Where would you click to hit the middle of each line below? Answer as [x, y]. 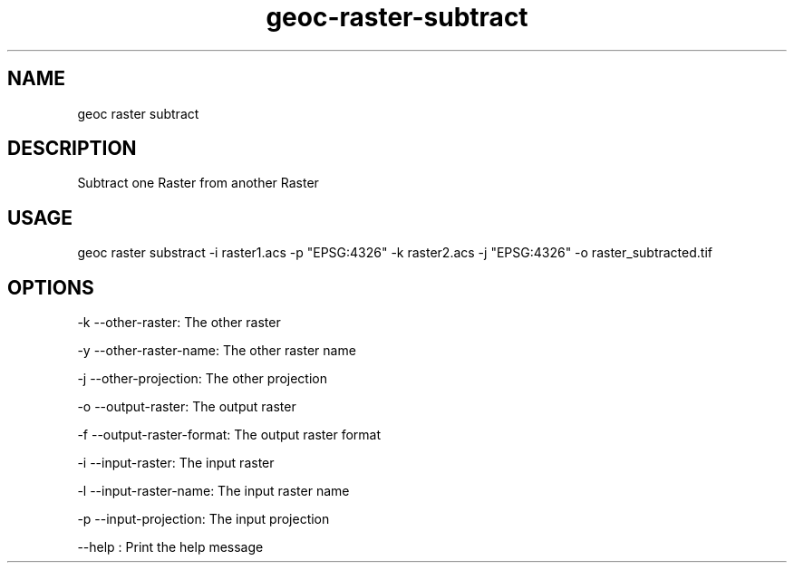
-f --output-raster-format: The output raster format [229, 435]
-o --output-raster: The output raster [187, 407]
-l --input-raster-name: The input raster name [213, 491]
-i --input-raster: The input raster [176, 463]
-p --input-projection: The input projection [203, 519]
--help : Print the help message [170, 547]
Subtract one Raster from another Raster [198, 183]
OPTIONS [51, 287]
